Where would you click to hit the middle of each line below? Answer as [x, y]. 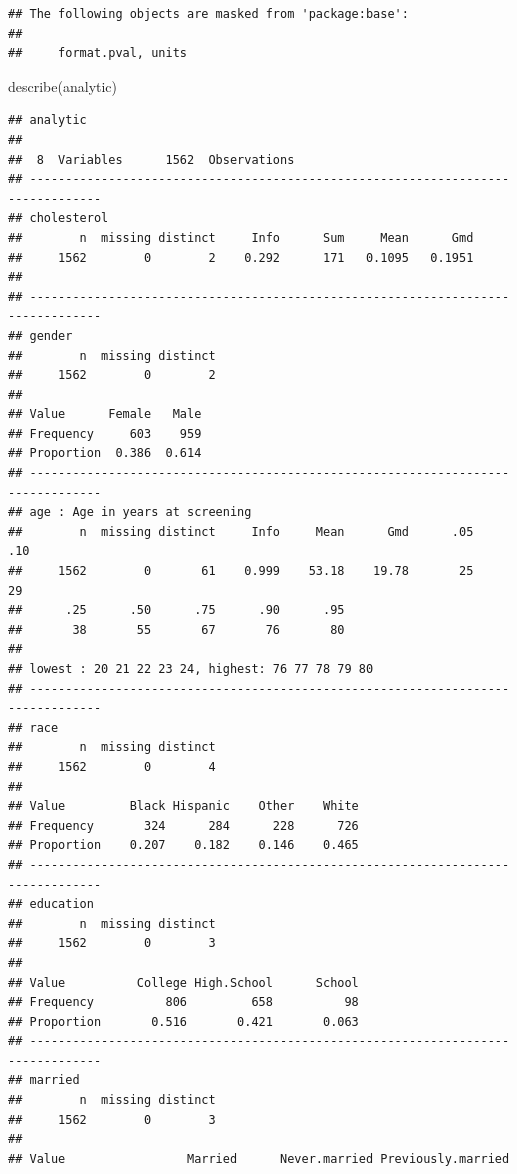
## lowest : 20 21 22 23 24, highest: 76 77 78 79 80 [191, 669]
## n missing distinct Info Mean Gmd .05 [241, 531]
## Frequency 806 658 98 [183, 1002]
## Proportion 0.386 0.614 [105, 453]
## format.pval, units [97, 53]
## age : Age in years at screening [130, 512]
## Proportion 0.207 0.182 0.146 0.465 [183, 845]
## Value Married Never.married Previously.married [259, 1158]
